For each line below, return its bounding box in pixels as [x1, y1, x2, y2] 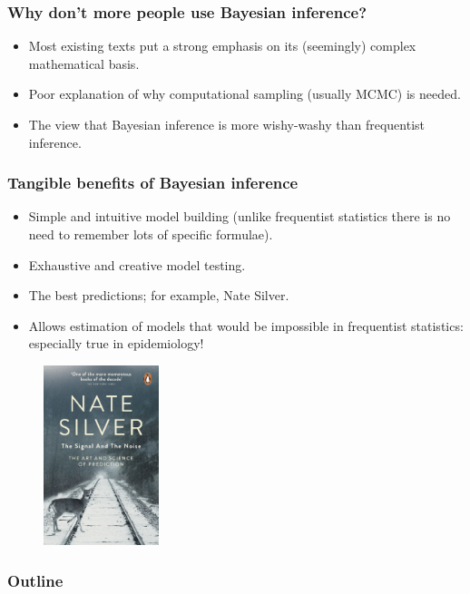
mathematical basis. [28, 54, 140, 73]
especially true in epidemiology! [28, 334, 204, 353]
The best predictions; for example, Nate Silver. [28, 286, 289, 305]
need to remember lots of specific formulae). [28, 225, 273, 243]
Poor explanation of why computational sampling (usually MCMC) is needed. [28, 84, 461, 103]
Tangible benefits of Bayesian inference [7, 171, 299, 194]
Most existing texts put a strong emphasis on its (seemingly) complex [28, 36, 416, 55]
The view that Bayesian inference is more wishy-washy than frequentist [28, 115, 426, 133]
